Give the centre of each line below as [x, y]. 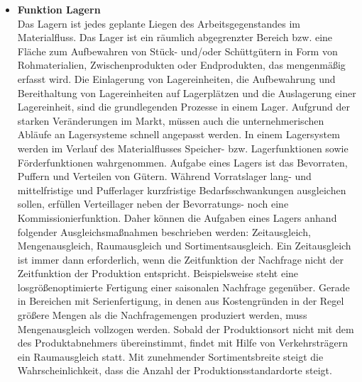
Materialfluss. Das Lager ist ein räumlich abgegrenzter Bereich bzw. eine [175, 37]
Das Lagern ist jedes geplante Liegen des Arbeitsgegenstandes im [159, 23]
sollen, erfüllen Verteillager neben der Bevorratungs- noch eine [153, 204]
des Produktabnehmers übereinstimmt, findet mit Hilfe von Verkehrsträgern [182, 343]
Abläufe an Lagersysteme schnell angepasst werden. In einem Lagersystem [179, 134]
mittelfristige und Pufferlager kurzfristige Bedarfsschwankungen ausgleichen [182, 190]
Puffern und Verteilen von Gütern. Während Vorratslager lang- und [164, 176]
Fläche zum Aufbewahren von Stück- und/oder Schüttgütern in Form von [177, 51]
